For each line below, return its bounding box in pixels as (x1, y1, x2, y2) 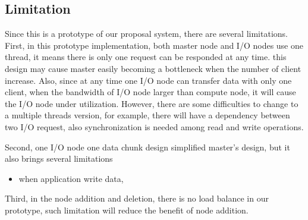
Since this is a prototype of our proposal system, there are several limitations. (5, 27, 288, 40)
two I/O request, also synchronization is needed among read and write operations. (5, 120, 304, 133)
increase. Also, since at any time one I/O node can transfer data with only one (5, 74, 292, 86)
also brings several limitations (5, 152, 113, 165)
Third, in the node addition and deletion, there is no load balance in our (5, 192, 269, 205)
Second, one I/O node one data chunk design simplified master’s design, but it (5, 140, 290, 153)
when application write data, (18, 172, 124, 184)
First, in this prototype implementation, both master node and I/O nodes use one (5, 39, 303, 51)
